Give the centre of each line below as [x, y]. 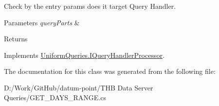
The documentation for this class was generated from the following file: [110, 71]
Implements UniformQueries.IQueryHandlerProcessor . [84, 55]
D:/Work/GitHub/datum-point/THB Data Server [79, 87]
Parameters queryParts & [42, 22]
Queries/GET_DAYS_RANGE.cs [55, 97]
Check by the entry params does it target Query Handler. [90, 6]
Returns [16, 39]
